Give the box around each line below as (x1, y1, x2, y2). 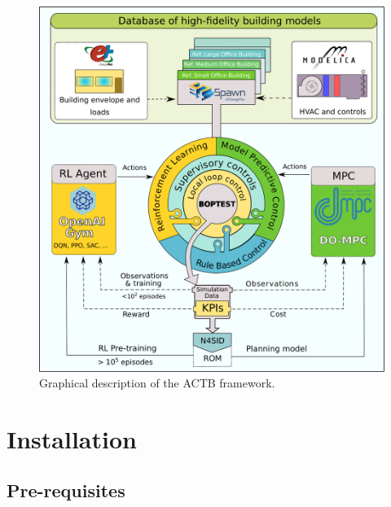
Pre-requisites (7, 478, 125, 503)
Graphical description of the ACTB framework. (39, 374, 275, 391)
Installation (7, 422, 137, 455)
